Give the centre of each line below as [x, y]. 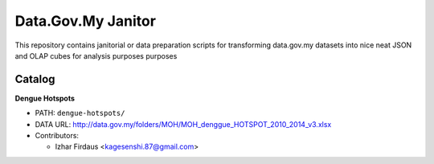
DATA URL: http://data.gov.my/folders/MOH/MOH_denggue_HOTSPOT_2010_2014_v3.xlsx [183, 124]
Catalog [35, 79]
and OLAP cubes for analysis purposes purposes [96, 55]
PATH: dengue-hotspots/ [80, 113]
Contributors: [57, 136]
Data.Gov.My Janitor [86, 21]
